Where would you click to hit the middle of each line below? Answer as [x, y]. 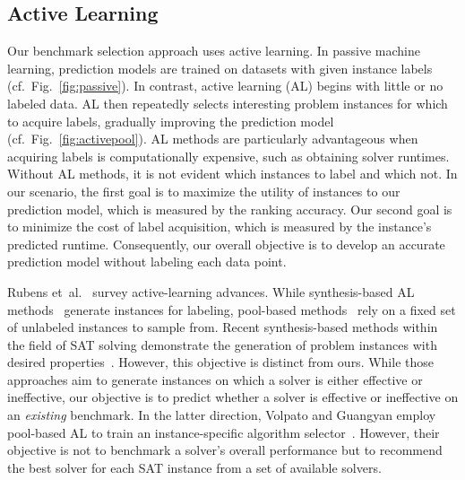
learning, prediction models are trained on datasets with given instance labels [220, 68]
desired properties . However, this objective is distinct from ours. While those [220, 362]
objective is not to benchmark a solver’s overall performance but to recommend [225, 450]
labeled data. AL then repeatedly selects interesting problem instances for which [228, 103]
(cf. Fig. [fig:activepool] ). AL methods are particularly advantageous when [213, 139]
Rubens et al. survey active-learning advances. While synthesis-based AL [211, 291]
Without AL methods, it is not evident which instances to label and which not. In [232, 174]
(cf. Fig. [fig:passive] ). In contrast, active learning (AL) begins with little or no [225, 86]
